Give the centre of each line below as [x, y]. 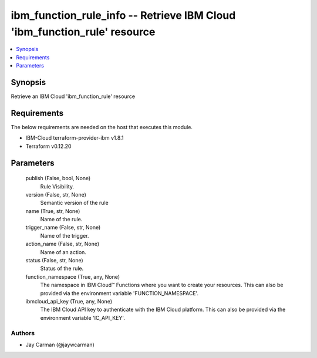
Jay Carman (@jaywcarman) [60, 345]
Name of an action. [63, 252]
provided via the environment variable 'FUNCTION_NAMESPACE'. [119, 293]
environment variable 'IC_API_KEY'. [83, 318]
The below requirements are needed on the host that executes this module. [102, 127]
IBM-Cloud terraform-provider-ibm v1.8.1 [75, 138]
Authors [23, 333]
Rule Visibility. [57, 186]
